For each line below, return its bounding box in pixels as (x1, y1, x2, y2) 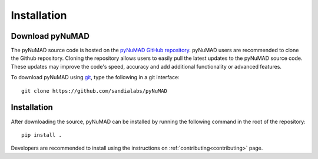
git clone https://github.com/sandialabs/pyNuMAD (21, 87, 168, 94)
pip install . (21, 131, 62, 138)
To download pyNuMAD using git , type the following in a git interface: (11, 74, 180, 81)
